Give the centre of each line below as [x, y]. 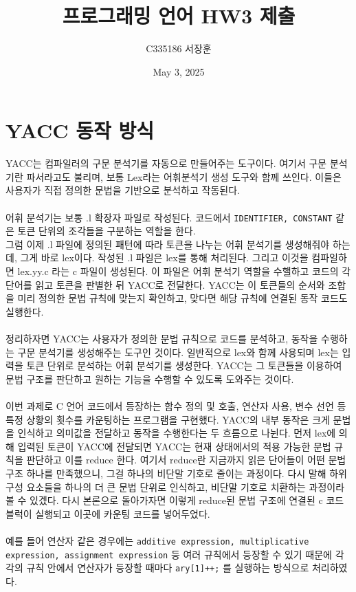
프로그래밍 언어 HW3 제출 [179, 15]
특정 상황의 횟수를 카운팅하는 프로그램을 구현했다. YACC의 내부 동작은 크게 [168, 419]
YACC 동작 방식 [80, 130]
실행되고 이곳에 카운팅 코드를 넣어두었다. [123, 513]
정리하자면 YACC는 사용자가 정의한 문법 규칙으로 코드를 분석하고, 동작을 [162, 339]
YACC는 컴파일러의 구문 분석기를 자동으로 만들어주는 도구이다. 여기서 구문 [166, 163]
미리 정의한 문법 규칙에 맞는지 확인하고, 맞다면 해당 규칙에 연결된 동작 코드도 [182, 298]
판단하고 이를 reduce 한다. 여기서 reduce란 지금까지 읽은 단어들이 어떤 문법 [186, 460]
